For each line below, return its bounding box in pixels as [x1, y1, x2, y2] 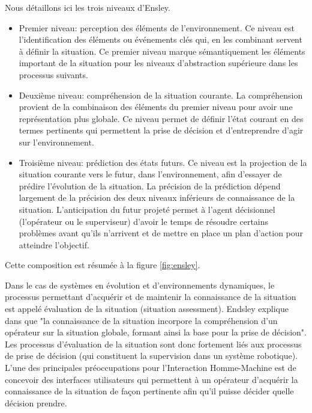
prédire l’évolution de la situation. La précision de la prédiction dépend [19, 179, 281, 192]
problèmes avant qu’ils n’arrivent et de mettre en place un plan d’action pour [19, 227, 304, 239]
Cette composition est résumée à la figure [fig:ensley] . [5, 259, 200, 271]
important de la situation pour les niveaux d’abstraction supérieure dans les [19, 57, 298, 69]
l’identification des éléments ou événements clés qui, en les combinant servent [19, 33, 302, 46]
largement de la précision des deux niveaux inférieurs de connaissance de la [19, 191, 295, 204]
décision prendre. [5, 396, 67, 409]
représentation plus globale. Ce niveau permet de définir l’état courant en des [19, 112, 304, 124]
